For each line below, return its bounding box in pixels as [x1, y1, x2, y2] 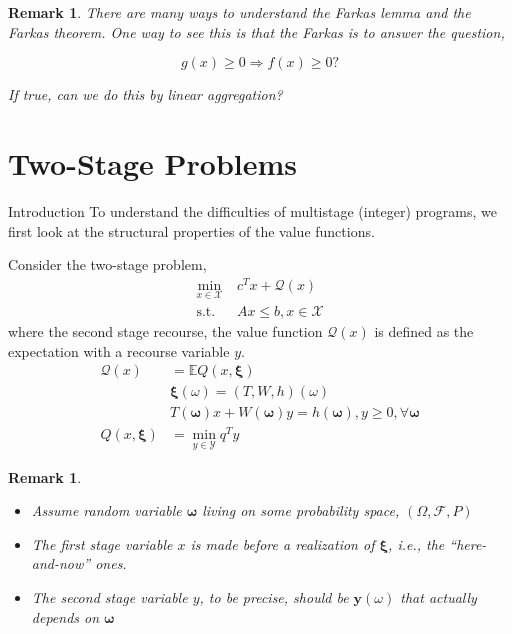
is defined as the [374, 321, 474, 342]
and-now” [31, 553, 91, 574]
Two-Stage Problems [8, 142, 298, 183]
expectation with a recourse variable [8, 340, 230, 361]
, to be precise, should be [199, 587, 349, 608]
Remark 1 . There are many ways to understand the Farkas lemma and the [8, 2, 471, 22]
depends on [31, 606, 100, 627]
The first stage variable [31, 533, 173, 554]
